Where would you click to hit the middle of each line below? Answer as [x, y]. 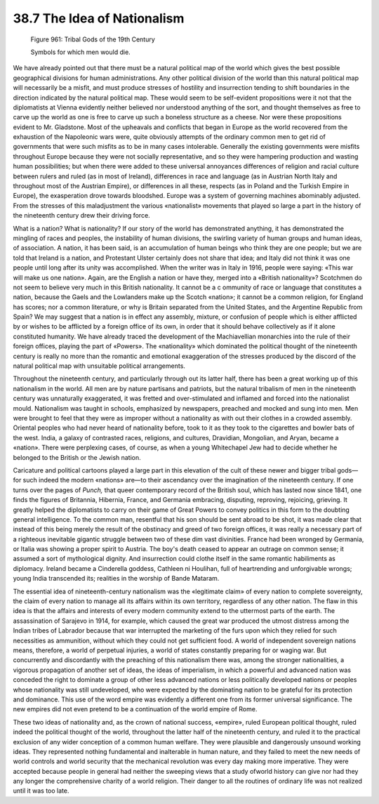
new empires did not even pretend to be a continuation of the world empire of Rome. [135, 709]
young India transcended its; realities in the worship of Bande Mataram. [116, 579]
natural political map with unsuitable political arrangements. [99, 366]
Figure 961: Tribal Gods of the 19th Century [93, 39]
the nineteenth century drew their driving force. [81, 216]
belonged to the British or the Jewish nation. [77, 457]
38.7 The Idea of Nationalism [99, 18]
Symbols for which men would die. [81, 52]
